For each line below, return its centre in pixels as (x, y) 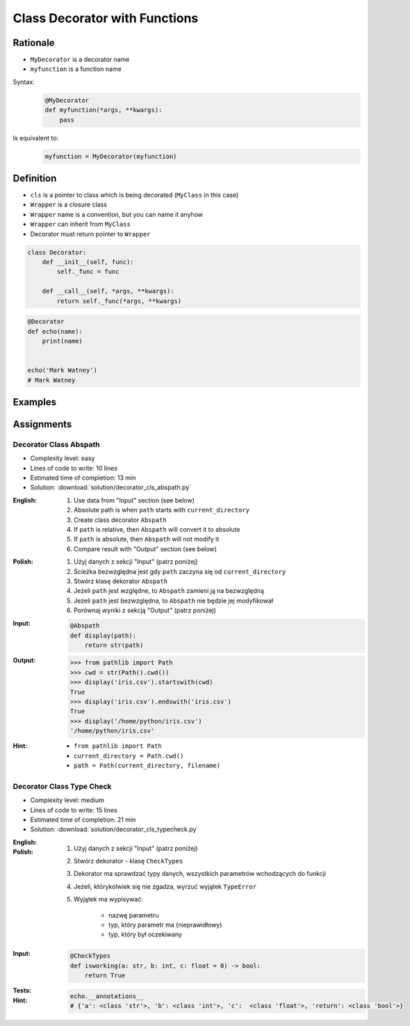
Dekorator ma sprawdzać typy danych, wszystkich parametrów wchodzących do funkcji (200, 874)
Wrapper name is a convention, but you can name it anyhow (116, 214)
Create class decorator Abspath (120, 520)
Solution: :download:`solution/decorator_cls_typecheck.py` (114, 829)
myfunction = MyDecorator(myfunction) (111, 156)
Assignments (42, 424)
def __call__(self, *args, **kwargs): (108, 291)
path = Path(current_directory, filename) (147, 765)
